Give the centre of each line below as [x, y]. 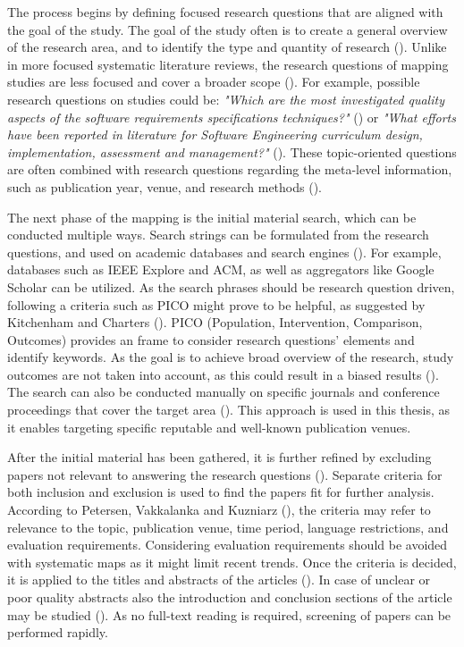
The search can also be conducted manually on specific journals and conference [224, 392]
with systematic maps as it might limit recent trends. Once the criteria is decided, [232, 562]
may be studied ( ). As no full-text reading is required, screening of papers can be [229, 614]
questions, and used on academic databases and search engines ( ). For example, [224, 252]
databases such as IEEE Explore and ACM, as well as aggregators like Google [221, 269]
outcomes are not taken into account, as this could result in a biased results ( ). [223, 374]
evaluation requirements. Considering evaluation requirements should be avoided [228, 545]
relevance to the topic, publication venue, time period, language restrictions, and [228, 527]
